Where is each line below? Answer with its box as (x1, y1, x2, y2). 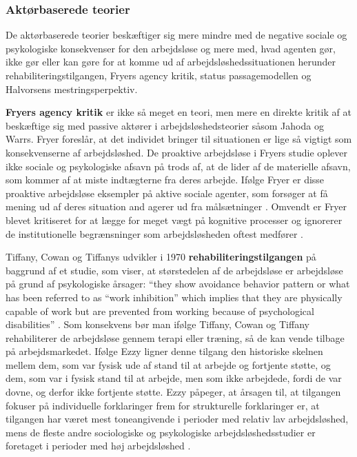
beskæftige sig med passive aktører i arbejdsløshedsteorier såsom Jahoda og (6, 118, 324, 132)
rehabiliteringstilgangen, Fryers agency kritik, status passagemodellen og (6, 68, 312, 82)
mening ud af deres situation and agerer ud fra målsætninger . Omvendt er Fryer (6, 199, 347, 214)
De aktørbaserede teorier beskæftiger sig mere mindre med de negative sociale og (6, 28, 347, 42)
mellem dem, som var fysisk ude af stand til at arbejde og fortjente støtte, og (6, 357, 331, 372)
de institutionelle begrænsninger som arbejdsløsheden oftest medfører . (6, 226, 303, 241)
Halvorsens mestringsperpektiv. (6, 81, 138, 96)
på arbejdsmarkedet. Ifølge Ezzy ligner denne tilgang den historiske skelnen (6, 344, 323, 358)
